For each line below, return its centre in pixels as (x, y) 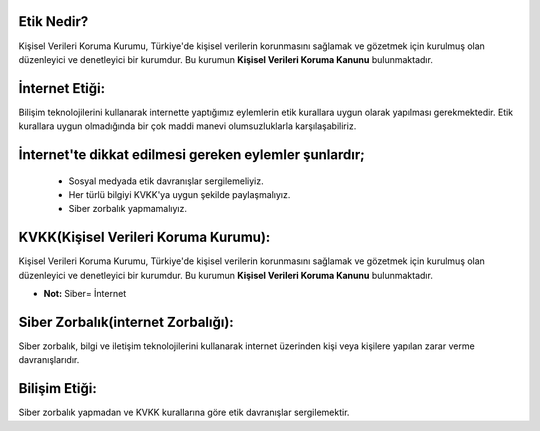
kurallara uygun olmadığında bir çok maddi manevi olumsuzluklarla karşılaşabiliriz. (187, 126)
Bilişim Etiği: (57, 388)
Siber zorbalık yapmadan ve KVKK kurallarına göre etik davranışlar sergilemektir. (184, 412)
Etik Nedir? (53, 21)
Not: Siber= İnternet (85, 294)
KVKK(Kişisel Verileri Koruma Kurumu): (144, 237)
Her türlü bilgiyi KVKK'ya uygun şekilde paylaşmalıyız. (179, 194)
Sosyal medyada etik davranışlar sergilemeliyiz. (166, 181)
